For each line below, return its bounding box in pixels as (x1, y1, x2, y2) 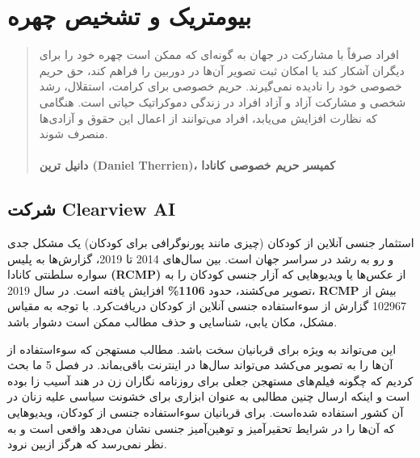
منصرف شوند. (39, 125, 108, 142)
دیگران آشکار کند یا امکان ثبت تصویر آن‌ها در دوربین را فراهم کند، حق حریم (39, 61, 405, 78)
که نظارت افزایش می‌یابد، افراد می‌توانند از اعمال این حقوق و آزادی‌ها (39, 109, 377, 126)
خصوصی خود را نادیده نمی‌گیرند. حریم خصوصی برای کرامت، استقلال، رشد (39, 78, 402, 95)
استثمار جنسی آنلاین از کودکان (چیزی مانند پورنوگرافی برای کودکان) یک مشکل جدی (7, 234, 414, 251)
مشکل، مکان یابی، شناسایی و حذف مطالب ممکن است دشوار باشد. (7, 313, 338, 330)
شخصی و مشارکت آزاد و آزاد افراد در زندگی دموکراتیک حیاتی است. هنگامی (39, 93, 406, 110)
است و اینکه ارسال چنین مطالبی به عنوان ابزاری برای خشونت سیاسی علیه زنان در (7, 388, 410, 405)
